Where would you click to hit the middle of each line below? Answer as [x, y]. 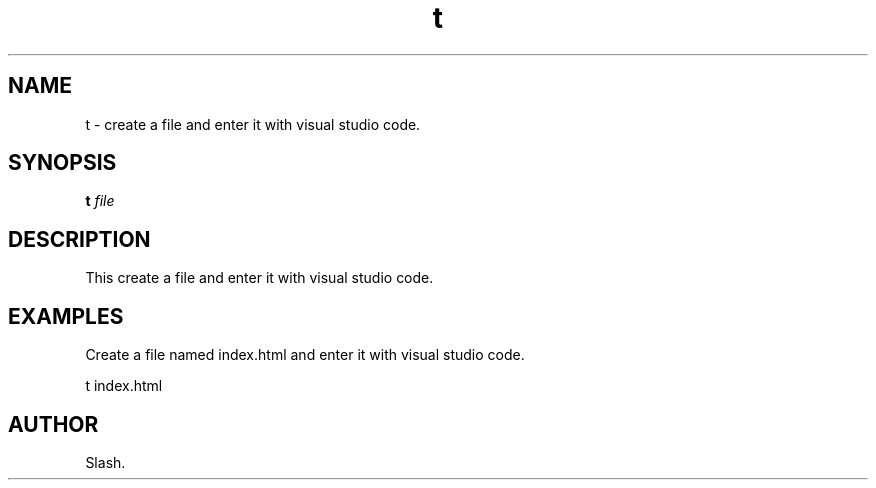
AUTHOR [53, 424]
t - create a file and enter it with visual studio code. [253, 124]
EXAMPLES [66, 316]
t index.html [124, 386]
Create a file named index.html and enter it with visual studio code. [305, 355]
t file [100, 201]
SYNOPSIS [62, 163]
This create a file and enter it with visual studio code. [259, 278]
